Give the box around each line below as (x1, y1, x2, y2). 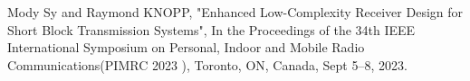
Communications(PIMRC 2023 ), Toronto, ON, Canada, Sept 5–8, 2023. (7, 55, 408, 74)
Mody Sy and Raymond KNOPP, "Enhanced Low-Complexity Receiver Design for (7, 3, 464, 21)
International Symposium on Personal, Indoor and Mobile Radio (7, 38, 365, 57)
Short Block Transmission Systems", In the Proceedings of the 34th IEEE (7, 20, 416, 39)
